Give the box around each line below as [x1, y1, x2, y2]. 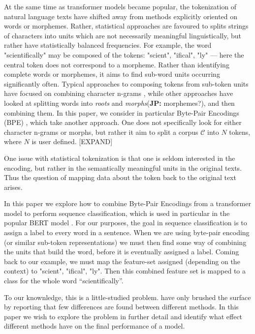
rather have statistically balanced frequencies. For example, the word [4, 40, 212, 50]
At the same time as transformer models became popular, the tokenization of [4, 1, 237, 11]
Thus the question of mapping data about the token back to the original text [4, 172, 236, 182]
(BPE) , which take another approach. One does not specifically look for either [4, 117, 242, 127]
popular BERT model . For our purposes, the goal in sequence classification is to [4, 217, 247, 228]
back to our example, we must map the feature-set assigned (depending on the [4, 256, 240, 266]
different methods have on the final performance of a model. [4, 321, 185, 331]
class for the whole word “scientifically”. [4, 275, 124, 286]
